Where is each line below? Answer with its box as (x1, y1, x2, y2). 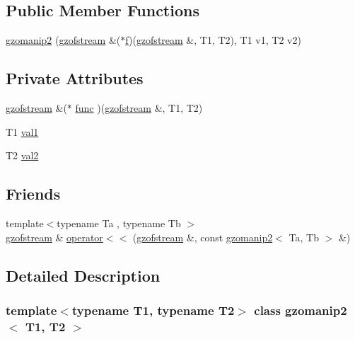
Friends (6, 183, 61, 205)
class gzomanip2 (254, 301, 347, 318)
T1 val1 (6, 124, 39, 139)
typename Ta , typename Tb (57, 215, 181, 230)
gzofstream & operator (6, 229, 103, 244)
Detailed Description (6, 264, 161, 286)
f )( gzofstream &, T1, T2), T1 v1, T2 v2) (125, 33, 301, 47)
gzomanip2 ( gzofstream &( (6, 33, 121, 47)
